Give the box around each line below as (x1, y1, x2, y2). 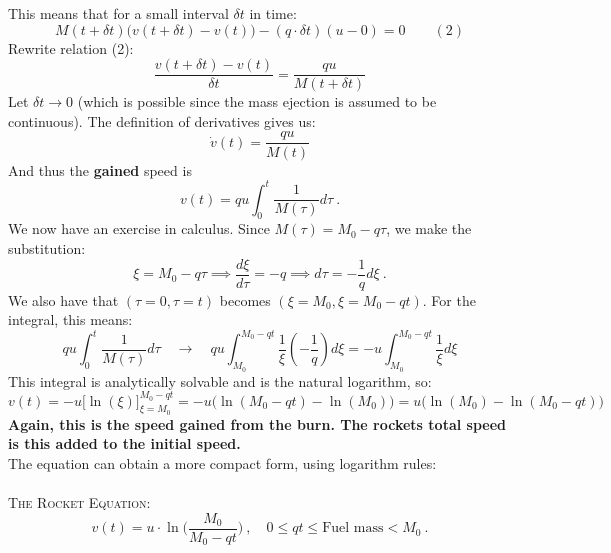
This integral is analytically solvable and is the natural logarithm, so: (8, 370, 432, 391)
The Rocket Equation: (8, 492, 151, 513)
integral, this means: (8, 309, 133, 330)
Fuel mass (322, 521, 384, 536)
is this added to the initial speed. (8, 433, 241, 454)
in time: (249, 3, 297, 23)
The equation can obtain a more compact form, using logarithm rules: (8, 453, 437, 474)
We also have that (8, 289, 119, 310)
